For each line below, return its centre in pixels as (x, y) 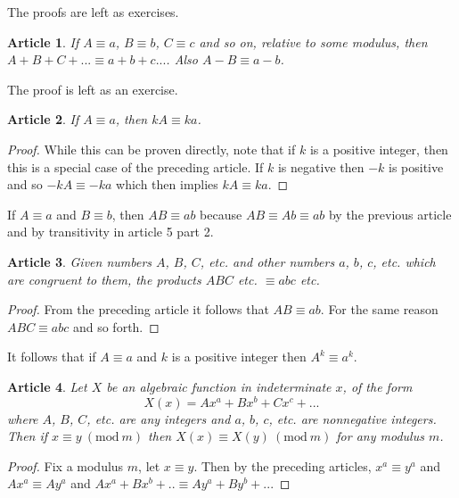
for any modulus (380, 436)
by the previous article (390, 214)
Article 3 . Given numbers (80, 261)
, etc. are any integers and (159, 418)
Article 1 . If (43, 41)
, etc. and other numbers (267, 261)
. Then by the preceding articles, (283, 465)
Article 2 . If (43, 119)
